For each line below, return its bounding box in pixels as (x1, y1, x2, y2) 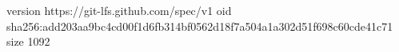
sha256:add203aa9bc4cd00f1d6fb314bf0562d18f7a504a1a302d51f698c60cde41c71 (6, 17, 393, 34)
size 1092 (6, 33, 50, 50)
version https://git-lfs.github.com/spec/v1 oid (6, 2, 232, 18)
